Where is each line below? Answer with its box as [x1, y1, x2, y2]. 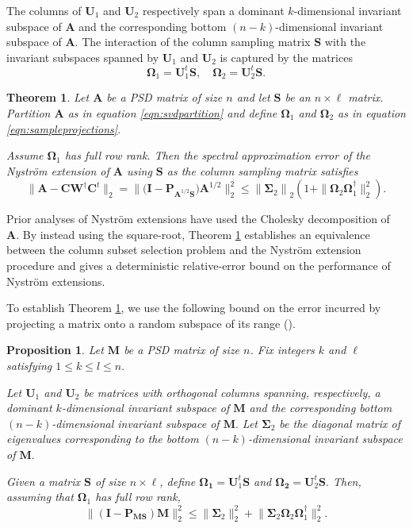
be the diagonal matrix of [279, 414, 401, 431]
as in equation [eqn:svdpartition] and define [67, 104, 277, 121]
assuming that [6, 488, 74, 505]
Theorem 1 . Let [6, 89, 90, 106]
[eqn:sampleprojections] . [6, 120, 121, 137]
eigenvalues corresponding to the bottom [6, 430, 199, 447]
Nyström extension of [6, 162, 109, 179]
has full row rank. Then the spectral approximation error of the [64, 147, 370, 164]
